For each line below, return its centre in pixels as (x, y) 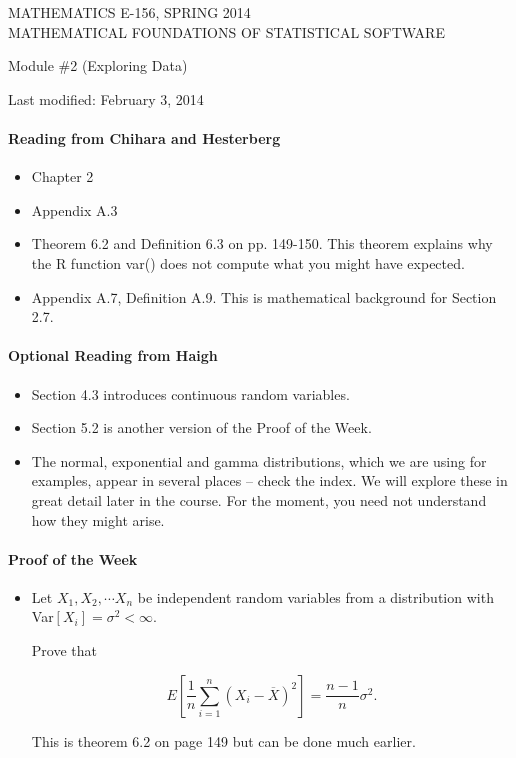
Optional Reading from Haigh (113, 355)
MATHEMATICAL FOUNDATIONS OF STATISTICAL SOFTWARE (226, 31)
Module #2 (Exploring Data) (98, 65)
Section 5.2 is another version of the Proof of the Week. (201, 427)
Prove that (64, 650)
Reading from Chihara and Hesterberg (144, 137)
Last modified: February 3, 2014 (106, 98)
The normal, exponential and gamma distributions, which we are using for (259, 460)
